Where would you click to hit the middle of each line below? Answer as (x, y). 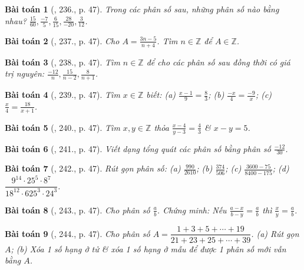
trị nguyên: (25, 73)
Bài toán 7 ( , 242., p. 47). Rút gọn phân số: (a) (93, 168)
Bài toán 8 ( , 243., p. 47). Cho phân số (77, 210)
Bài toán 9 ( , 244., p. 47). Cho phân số (77, 233)
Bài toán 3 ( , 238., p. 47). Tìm (62, 62)
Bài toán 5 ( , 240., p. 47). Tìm (62, 127)
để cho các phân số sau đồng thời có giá (218, 62)
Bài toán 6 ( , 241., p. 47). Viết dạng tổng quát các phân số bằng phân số (138, 148)
